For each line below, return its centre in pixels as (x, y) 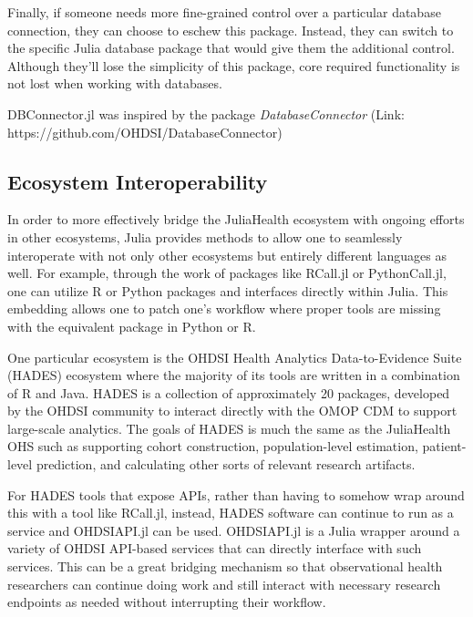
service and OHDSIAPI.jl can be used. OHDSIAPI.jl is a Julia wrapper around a (234, 530)
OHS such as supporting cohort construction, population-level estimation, (213, 446)
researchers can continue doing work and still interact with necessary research (224, 584)
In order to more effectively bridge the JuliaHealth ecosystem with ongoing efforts (236, 219)
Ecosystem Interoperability (138, 181)
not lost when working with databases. (115, 83)
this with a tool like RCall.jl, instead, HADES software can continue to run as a (231, 513)
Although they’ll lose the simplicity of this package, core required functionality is (234, 65)
